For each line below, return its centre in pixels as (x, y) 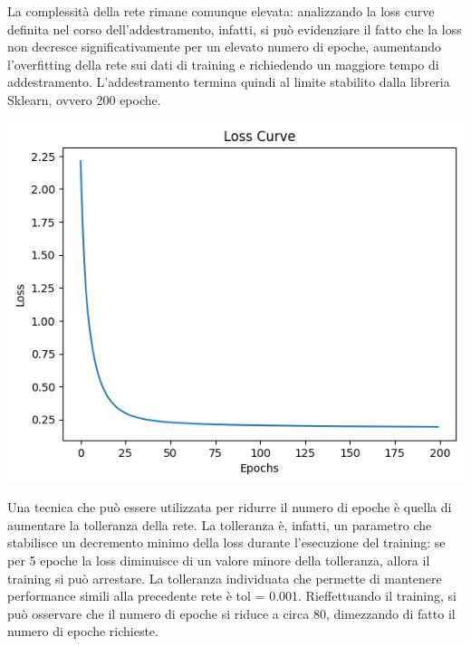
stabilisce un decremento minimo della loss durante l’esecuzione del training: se (226, 542)
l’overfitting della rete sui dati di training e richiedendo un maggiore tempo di (223, 64)
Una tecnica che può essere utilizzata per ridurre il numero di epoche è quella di (230, 507)
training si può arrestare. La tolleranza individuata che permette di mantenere (225, 578)
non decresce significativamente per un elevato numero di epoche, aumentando (224, 47)
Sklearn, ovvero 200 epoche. (84, 99)
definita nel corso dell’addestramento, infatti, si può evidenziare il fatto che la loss (235, 28)
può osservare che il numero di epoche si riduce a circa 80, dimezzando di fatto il (231, 613)
